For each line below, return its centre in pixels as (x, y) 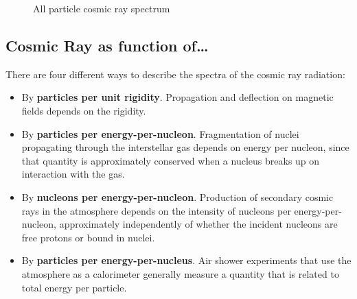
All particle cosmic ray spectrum (102, 8)
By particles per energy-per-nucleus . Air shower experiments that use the (186, 260)
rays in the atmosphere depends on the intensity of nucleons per (156, 210)
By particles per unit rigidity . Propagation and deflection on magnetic (177, 97)
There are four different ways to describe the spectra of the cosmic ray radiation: (175, 74)
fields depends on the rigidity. (84, 110)
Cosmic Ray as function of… (107, 45)
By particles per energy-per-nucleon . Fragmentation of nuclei (160, 133)
